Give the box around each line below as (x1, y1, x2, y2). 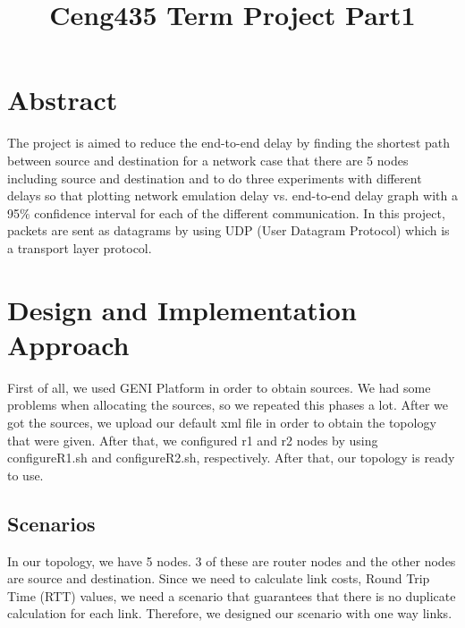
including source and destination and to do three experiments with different (7, 168, 422, 187)
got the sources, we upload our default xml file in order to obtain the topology (7, 412, 436, 431)
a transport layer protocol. (7, 238, 152, 257)
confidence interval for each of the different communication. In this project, (34, 203, 445, 222)
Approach (7, 326, 130, 362)
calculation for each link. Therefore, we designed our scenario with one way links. (7, 604, 452, 623)
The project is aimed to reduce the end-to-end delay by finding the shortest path (7, 133, 451, 152)
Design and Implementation (7, 291, 357, 327)
